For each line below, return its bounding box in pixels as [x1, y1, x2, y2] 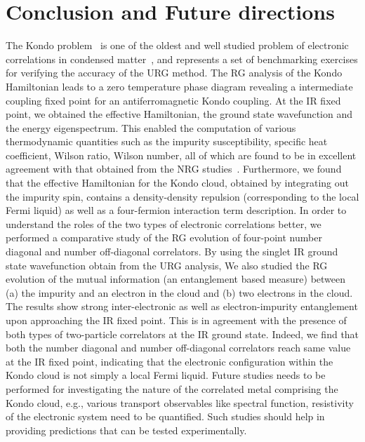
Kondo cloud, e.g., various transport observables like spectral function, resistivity [6, 395, 354, 410]
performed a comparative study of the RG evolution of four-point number [6, 230, 322, 245]
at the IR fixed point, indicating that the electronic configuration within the [6, 354, 333, 368]
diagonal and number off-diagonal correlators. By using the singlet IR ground [6, 244, 338, 259]
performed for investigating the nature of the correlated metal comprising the [6, 381, 338, 396]
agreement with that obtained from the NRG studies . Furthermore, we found [6, 161, 342, 176]
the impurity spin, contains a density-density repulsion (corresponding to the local [6, 189, 359, 203]
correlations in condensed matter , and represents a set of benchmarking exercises [6, 51, 358, 66]
